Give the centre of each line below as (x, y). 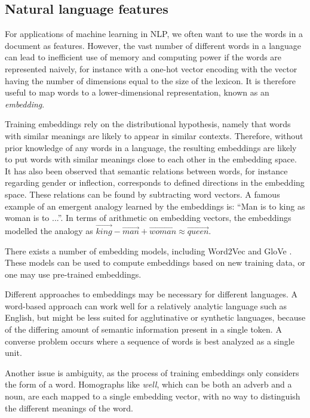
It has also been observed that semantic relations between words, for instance (146, 170)
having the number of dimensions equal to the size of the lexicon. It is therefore (150, 80)
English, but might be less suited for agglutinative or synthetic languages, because (155, 317)
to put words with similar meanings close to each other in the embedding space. (151, 159)
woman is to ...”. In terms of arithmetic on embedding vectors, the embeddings (148, 218)
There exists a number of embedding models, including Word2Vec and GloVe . (148, 251)
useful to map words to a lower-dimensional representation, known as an (137, 92)
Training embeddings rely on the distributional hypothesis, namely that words (148, 124)
